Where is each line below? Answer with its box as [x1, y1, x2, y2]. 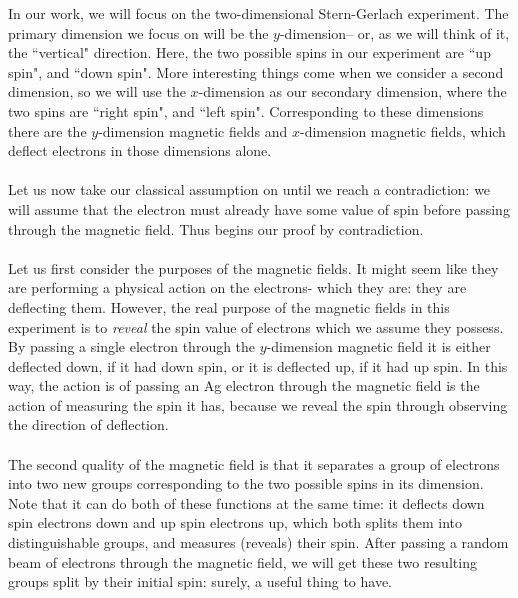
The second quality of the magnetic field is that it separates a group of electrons [8, 453, 500, 474]
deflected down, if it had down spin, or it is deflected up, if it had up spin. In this [8, 355, 508, 376]
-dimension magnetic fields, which [300, 120, 506, 141]
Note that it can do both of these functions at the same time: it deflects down [8, 492, 485, 513]
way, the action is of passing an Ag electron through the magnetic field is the [8, 375, 480, 396]
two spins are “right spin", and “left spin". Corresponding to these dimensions [8, 100, 484, 121]
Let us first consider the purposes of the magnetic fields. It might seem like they [8, 257, 499, 278]
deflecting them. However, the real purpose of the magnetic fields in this [8, 296, 450, 317]
